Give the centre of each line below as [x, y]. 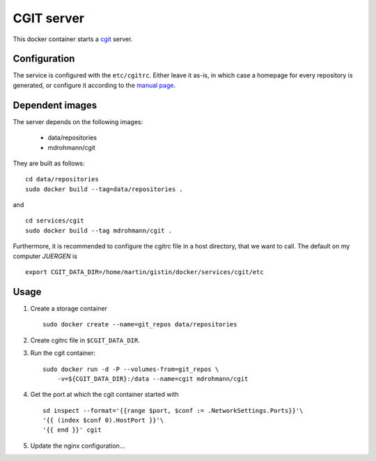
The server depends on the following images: [78, 121]
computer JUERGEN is [45, 256]
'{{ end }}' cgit [72, 430]
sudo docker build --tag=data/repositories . [104, 189]
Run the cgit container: [63, 353]
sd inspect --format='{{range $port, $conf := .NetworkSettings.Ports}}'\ [173, 410]
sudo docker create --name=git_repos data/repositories [140, 325]
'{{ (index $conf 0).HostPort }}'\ [103, 421]
